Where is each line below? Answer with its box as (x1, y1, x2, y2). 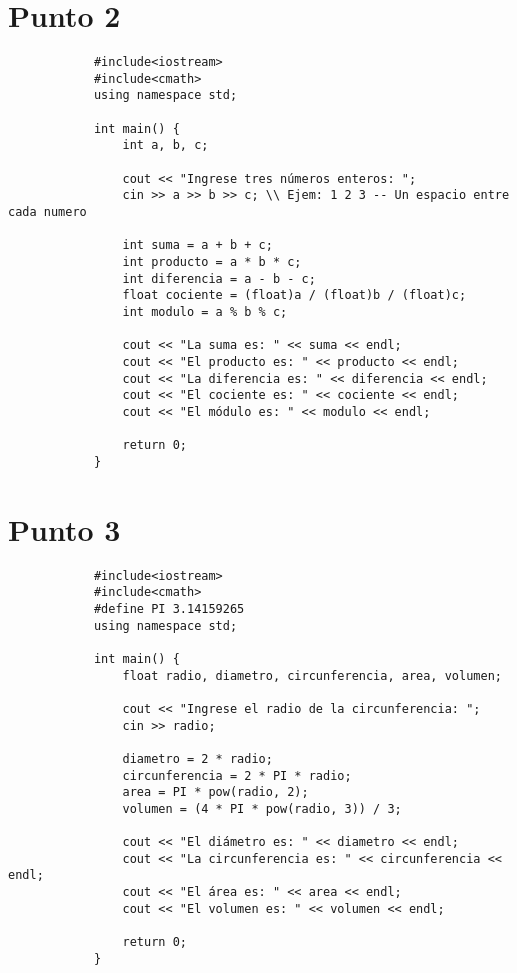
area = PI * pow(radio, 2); (122, 785, 309, 800)
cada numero (8, 205, 87, 220)
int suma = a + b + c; (122, 238, 273, 253)
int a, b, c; (122, 138, 209, 153)
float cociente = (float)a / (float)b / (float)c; (122, 288, 467, 303)
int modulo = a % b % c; (122, 304, 288, 319)
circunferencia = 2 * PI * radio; (122, 768, 352, 783)
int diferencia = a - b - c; (122, 271, 316, 286)
